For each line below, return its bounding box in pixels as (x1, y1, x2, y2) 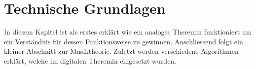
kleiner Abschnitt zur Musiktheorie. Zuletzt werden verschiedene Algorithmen (4, 46, 239, 56)
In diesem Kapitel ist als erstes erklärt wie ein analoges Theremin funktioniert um (4, 27, 252, 37)
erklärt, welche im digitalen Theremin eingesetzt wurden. (4, 55, 177, 66)
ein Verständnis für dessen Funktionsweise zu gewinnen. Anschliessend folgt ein (4, 36, 243, 46)
